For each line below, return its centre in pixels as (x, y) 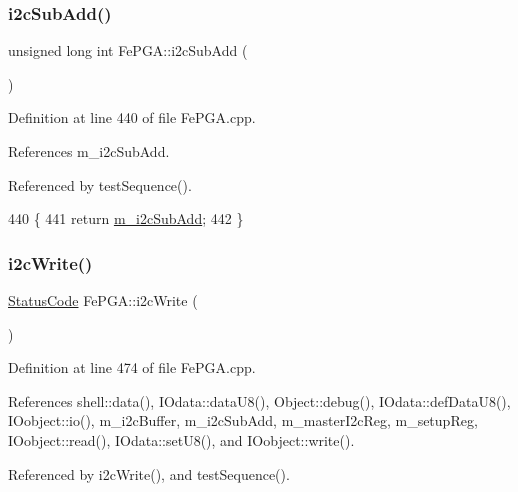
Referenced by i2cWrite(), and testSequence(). (149, 473)
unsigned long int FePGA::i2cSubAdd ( (128, 50)
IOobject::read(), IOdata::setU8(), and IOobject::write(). (181, 439)
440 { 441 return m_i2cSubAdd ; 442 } (126, 218)
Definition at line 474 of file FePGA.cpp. (132, 367)
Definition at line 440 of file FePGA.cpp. (132, 117)
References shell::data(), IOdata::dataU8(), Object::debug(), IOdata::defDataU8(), (259, 400)
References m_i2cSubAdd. (89, 151)
